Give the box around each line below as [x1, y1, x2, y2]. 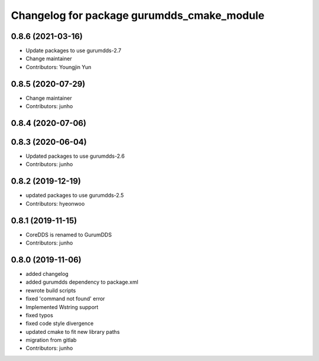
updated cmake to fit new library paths [25, 328, 121, 335]
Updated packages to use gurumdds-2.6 [25, 152, 125, 160]
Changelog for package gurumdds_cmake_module [11, 9, 265, 22]
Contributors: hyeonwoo [25, 200, 85, 207]
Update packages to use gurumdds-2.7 [25, 47, 122, 54]
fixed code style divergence [25, 320, 94, 327]
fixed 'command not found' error [25, 295, 106, 303]
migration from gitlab [25, 337, 77, 344]
